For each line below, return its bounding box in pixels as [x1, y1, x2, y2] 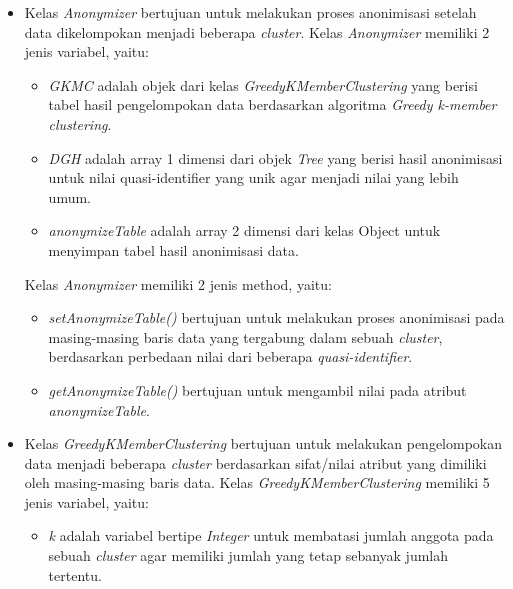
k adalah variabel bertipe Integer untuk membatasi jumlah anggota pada [48, 525, 494, 546]
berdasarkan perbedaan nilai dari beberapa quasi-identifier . [48, 346, 413, 367]
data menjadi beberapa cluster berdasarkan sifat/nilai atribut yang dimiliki [24, 452, 487, 473]
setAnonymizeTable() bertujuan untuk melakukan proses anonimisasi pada [48, 307, 505, 328]
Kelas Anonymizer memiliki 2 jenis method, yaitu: [24, 273, 332, 294]
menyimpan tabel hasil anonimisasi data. [48, 239, 299, 260]
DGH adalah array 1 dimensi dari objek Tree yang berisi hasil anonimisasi [48, 147, 503, 168]
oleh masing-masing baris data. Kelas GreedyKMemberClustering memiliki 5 [24, 472, 490, 493]
